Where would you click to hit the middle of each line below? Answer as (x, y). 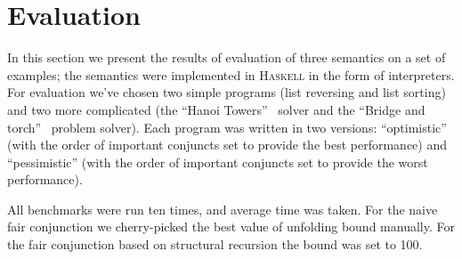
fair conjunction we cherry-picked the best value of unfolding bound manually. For (231, 227)
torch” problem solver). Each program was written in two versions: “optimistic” (227, 127)
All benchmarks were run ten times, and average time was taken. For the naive (223, 209)
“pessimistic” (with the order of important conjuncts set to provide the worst (218, 162)
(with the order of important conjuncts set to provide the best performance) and (227, 145)
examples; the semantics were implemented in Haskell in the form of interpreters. (231, 74)
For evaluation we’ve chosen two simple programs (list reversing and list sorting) (227, 92)
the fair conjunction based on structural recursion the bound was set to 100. (215, 244)
